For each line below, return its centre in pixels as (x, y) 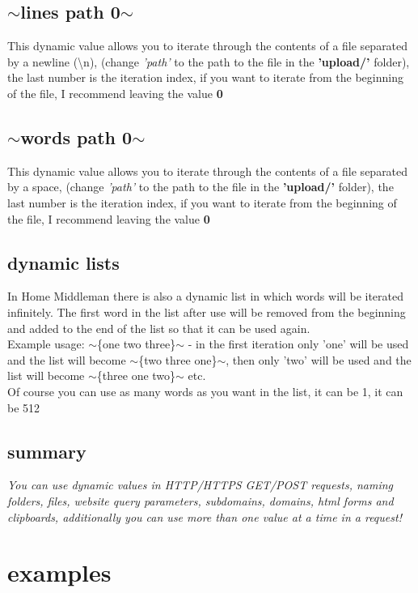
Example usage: (46, 344)
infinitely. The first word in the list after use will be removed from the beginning (207, 311)
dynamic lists (63, 262)
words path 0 (76, 137)
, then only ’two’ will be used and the (319, 359)
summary (47, 451)
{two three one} (178, 359)
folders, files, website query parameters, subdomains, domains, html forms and (201, 500)
